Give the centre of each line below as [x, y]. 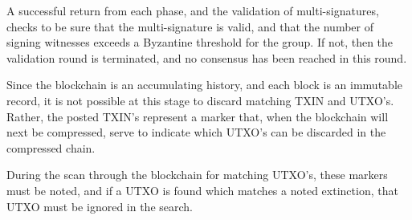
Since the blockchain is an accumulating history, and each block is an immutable [204, 85]
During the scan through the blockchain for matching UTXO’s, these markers [197, 175]
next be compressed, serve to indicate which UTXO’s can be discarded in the [196, 132]
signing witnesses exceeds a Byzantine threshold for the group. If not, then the [200, 42]
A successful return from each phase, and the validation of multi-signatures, [193, 10]
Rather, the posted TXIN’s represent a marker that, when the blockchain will [198, 116]
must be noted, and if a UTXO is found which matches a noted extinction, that [202, 190]
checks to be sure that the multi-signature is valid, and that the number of [190, 26]
